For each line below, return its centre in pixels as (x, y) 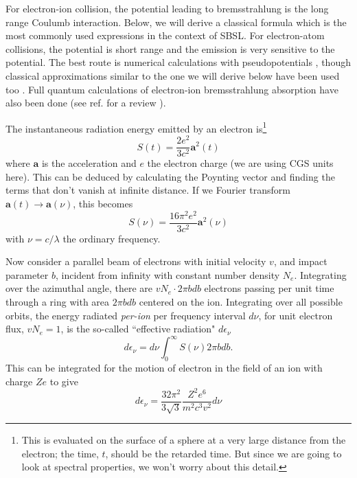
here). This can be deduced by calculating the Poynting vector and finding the (170, 176)
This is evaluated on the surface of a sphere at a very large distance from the (184, 440)
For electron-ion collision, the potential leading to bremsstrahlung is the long (167, 8)
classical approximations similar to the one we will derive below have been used (173, 75)
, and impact (300, 261)
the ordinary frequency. (112, 238)
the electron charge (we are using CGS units (240, 163)
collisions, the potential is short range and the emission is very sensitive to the (170, 48)
